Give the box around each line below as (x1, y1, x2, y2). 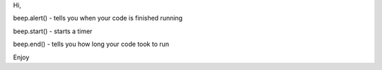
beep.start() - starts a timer (13, 27, 93, 35)
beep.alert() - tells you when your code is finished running (13, 14, 183, 23)
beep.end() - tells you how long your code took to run (13, 40, 170, 49)
